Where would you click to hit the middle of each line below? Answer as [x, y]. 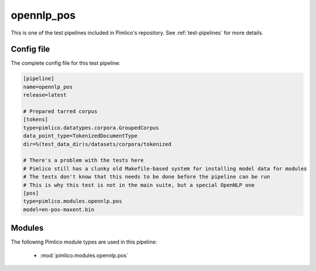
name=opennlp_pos [48, 87]
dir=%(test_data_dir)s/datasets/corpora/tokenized [97, 144]
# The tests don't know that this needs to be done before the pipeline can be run [147, 177]
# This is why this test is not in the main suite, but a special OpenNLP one [139, 185]
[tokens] [36, 119]
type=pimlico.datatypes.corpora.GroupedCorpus [91, 128]
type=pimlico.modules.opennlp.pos [73, 201]
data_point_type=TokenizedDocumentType [80, 136]
